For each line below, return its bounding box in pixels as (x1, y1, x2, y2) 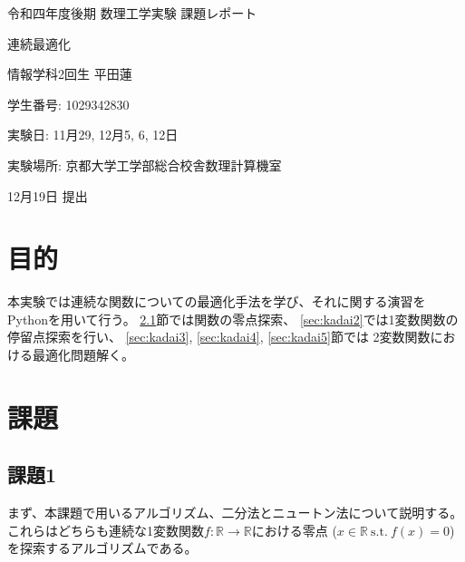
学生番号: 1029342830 (7, 94, 130, 113)
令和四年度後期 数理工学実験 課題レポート (7, 4, 257, 22)
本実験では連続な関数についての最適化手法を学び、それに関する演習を (7, 292, 426, 311)
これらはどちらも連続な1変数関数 (7, 520, 204, 539)
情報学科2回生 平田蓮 (7, 64, 132, 83)
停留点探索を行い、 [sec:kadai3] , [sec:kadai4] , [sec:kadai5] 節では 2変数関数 (7, 327, 431, 346)
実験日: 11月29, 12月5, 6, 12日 (7, 125, 179, 144)
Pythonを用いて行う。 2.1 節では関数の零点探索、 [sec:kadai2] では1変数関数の (7, 309, 459, 328)
